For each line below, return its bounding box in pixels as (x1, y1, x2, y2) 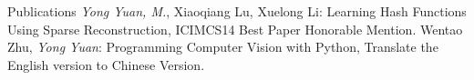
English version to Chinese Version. (7, 55, 205, 74)
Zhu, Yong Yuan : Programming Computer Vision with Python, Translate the (7, 37, 438, 56)
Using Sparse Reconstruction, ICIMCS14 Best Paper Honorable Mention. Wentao (7, 19, 463, 38)
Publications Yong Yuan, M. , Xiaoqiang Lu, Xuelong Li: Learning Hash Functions (7, 2, 467, 20)
